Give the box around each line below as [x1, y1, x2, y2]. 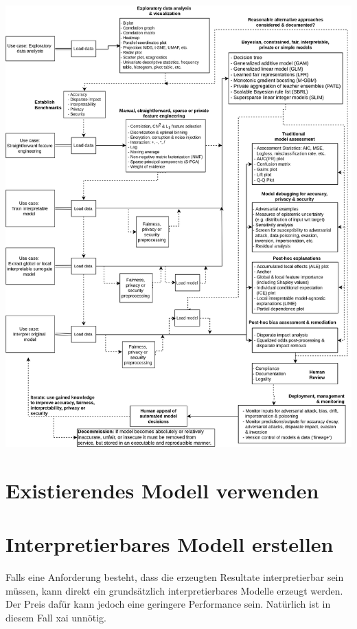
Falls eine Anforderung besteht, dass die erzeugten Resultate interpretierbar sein [5, 570, 344, 584]
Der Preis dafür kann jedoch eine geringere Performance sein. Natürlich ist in [5, 597, 331, 611]
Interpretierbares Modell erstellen [5, 530, 334, 558]
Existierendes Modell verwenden [5, 476, 319, 504]
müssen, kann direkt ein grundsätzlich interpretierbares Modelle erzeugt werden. [5, 583, 343, 597]
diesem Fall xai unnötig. [5, 610, 106, 624]
